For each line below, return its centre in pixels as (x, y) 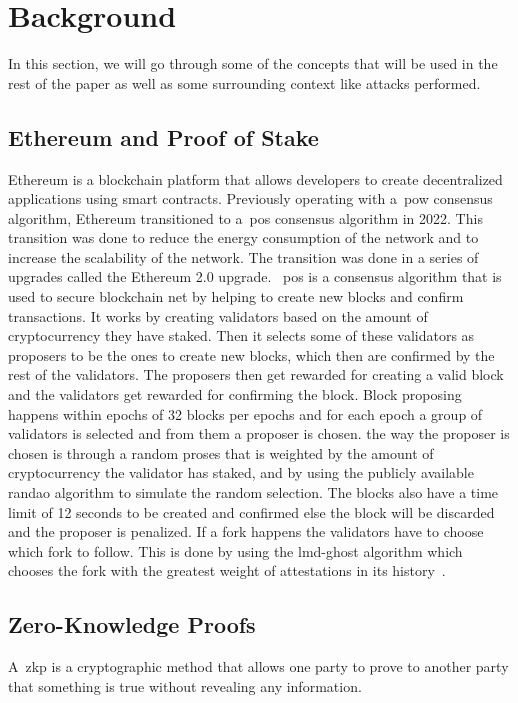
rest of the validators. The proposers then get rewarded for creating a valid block (256, 374)
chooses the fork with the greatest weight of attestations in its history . (227, 570)
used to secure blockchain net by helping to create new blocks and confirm (236, 296)
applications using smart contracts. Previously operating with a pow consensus (250, 198)
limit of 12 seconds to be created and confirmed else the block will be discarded (251, 511)
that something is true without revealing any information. (185, 685)
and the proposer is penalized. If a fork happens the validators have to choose (246, 531)
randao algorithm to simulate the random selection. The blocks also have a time (253, 492)
